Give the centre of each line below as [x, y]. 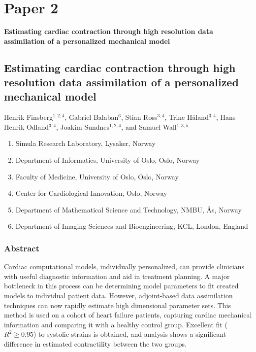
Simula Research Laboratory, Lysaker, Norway [85, 143]
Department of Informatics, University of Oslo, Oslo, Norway [108, 160]
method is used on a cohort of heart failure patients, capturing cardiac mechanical [128, 315]
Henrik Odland [27, 126]
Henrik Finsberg [29, 117]
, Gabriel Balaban [92, 117]
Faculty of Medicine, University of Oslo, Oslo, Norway [97, 176]
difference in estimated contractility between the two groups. [95, 344]
